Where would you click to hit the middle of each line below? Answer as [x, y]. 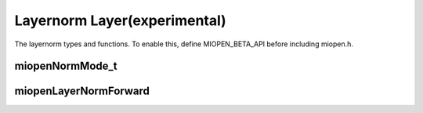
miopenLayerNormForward [82, 91]
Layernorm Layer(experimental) [120, 20]
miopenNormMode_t [66, 66]
